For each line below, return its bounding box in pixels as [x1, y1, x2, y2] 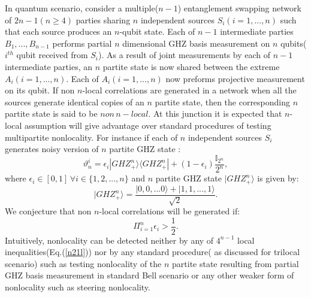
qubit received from [16, 49, 88, 61]
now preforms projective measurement [165, 72, 305, 84]
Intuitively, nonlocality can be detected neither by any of [5, 234, 214, 246]
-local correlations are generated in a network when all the [82, 84, 297, 96]
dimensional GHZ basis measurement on [122, 37, 270, 49]
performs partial [52, 37, 112, 49]
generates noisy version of [5, 143, 99, 155]
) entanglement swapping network [177, 2, 301, 14]
